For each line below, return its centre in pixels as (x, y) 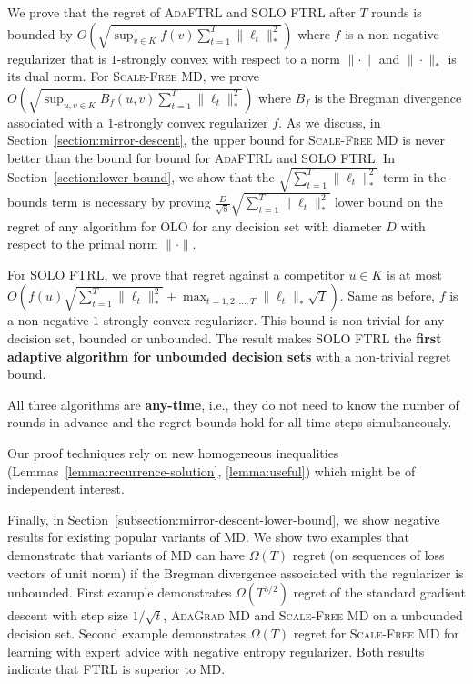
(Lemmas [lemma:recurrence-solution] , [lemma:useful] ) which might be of (211, 470)
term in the (414, 176)
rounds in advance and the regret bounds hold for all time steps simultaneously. (230, 422)
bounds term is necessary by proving (109, 202)
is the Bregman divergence (388, 97)
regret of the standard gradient (379, 592)
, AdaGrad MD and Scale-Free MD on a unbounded (313, 615)
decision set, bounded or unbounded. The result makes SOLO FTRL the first (225, 338)
